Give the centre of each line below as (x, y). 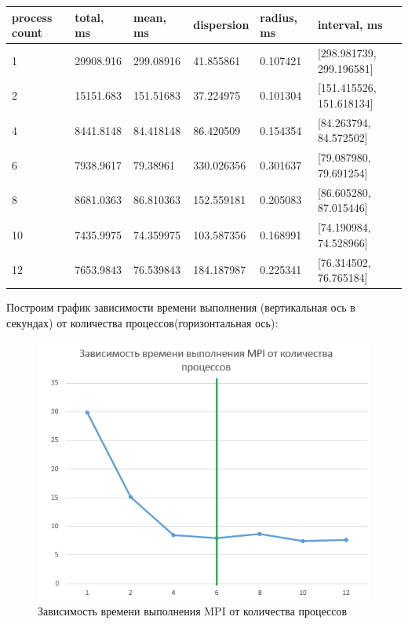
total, (89, 17)
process (32, 17)
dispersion (221, 25)
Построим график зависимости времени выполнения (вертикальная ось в (181, 307)
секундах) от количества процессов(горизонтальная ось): (142, 322)
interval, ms (350, 25)
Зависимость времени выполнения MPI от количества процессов (193, 610)
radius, (279, 17)
